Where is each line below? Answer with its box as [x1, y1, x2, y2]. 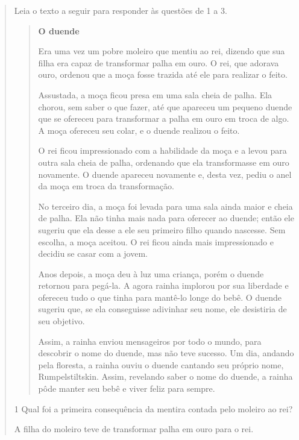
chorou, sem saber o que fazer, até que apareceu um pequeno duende [38, 100, 292, 113]
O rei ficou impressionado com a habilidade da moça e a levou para [38, 144, 287, 157]
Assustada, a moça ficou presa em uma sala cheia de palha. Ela [38, 88, 272, 101]
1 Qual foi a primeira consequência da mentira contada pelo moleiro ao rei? [14, 402, 293, 415]
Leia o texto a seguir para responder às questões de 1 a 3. [14, 4, 227, 16]
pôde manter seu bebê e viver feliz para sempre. [38, 382, 215, 395]
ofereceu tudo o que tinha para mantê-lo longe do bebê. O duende [38, 291, 282, 303]
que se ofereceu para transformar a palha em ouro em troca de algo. [38, 112, 289, 125]
